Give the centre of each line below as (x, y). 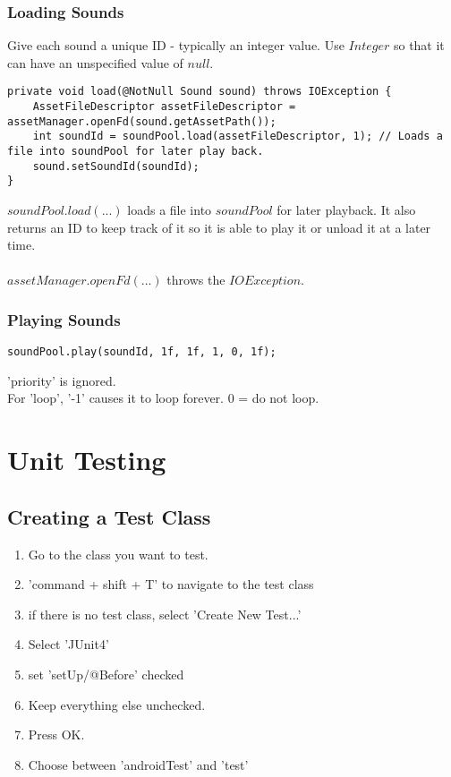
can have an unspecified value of (95, 62)
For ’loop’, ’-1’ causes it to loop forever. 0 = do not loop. (163, 398)
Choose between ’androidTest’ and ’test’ (138, 764)
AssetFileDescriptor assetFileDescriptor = (164, 107)
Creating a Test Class (109, 516)
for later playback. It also (346, 209)
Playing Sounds (64, 319)
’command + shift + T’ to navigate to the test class (171, 584)
